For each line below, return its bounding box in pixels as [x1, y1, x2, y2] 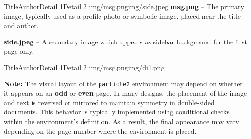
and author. [4, 20, 39, 30]
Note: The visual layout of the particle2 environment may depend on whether [4, 78, 243, 88]
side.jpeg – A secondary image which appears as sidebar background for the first [4, 36, 248, 46]
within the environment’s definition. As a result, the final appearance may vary [4, 116, 239, 126]
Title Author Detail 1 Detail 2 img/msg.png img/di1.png [4, 62, 165, 72]
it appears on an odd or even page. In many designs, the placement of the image [4, 88, 247, 98]
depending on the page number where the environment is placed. [4, 125, 197, 136]
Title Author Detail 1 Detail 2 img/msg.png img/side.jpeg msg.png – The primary [4, 1, 244, 11]
